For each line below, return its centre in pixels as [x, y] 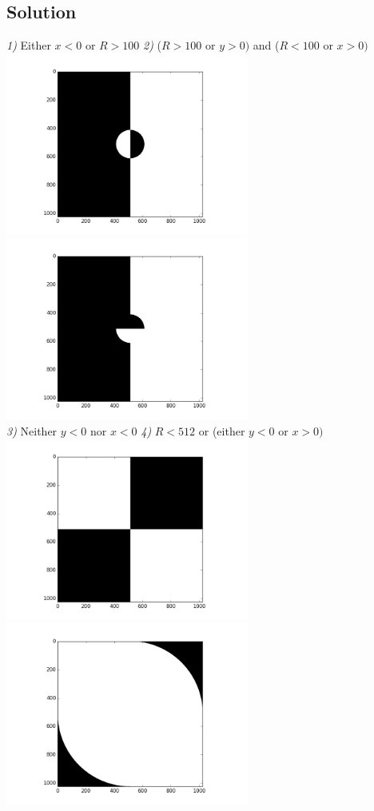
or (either [222, 430]
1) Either [29, 45]
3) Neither [32, 430]
